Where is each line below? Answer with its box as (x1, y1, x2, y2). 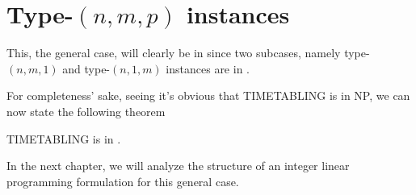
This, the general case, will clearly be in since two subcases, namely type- (6, 44, 370, 61)
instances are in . (166, 60, 250, 77)
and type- (62, 60, 111, 77)
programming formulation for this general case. (6, 172, 239, 189)
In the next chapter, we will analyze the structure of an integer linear (6, 157, 350, 174)
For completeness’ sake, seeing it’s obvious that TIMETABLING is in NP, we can (6, 87, 410, 104)
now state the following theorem (6, 102, 166, 119)
